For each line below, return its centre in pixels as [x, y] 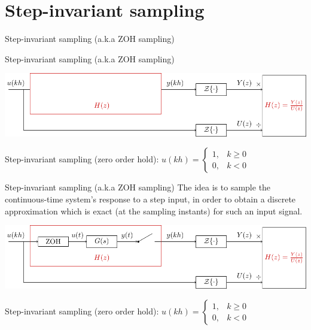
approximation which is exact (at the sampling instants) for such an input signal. [154, 211]
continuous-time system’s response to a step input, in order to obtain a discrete [150, 199]
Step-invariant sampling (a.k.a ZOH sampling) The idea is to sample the [138, 187]
